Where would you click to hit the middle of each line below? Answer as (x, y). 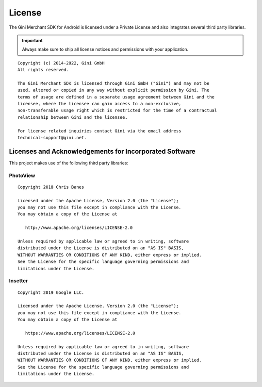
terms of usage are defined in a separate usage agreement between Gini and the (116, 97)
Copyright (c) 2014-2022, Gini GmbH (61, 63)
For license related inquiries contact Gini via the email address (99, 131)
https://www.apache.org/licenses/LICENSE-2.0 (80, 333)
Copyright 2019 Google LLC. (51, 292)
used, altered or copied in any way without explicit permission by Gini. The (114, 90)
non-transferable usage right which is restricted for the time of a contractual (117, 111)
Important (33, 40)
